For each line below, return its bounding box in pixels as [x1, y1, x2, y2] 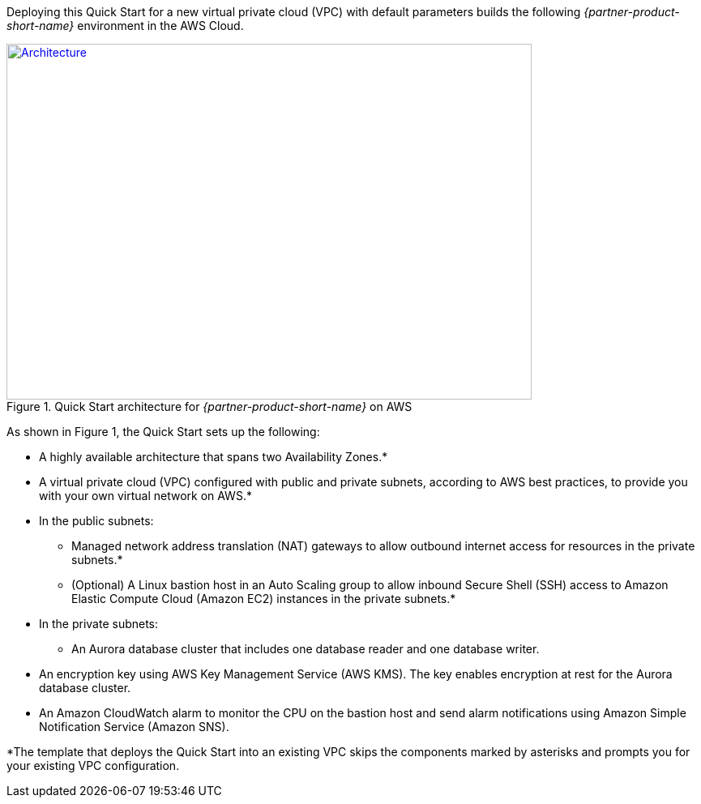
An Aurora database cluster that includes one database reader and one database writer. [71, 642, 540, 656]
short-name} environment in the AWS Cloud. [6, 19, 244, 32]
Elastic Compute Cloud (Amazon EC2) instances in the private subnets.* [71, 592, 456, 605]
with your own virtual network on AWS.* [39, 489, 252, 502]
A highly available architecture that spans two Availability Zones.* [39, 450, 388, 464]
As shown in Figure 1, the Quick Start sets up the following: [6, 425, 320, 438]
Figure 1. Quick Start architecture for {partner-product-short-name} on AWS [6, 400, 412, 413]
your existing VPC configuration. [6, 759, 180, 772]
